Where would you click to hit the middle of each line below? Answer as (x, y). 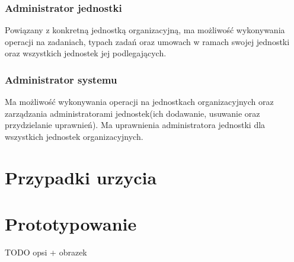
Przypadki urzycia (81, 177)
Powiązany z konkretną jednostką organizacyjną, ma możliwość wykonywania (145, 30)
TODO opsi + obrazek (46, 252)
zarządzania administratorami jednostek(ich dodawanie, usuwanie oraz (132, 113)
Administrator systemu (61, 79)
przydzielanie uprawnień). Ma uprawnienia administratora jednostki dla (135, 125)
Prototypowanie (71, 224)
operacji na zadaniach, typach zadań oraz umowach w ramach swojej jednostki (147, 41)
